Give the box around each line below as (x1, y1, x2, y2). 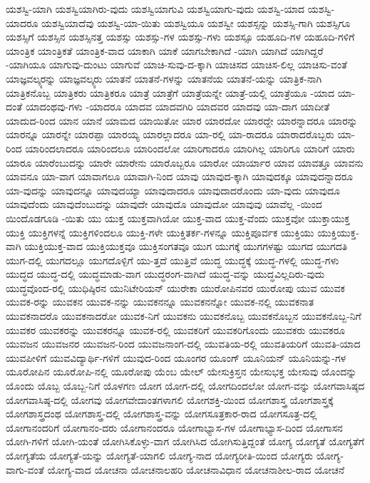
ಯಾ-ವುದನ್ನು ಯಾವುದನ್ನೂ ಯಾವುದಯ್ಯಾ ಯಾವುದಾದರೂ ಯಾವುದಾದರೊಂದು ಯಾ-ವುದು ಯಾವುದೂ (6, 182, 340, 197)
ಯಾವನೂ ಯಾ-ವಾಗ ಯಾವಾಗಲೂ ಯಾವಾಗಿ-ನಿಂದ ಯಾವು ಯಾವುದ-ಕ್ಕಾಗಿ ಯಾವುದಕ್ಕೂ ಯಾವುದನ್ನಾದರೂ (6, 169, 354, 184)
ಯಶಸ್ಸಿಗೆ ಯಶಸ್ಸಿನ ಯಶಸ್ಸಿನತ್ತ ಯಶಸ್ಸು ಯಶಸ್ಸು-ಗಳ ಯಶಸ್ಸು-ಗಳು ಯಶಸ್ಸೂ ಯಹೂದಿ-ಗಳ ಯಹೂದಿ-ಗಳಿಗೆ (6, 29, 355, 44)
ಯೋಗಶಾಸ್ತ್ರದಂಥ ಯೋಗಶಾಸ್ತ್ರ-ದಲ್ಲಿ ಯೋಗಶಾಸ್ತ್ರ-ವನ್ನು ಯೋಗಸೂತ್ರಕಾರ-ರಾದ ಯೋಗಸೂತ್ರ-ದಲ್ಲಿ (6, 406, 317, 421)
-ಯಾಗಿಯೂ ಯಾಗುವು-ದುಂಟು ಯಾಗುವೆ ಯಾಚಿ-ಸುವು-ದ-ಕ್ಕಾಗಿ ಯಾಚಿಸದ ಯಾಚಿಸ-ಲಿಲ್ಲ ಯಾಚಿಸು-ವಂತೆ (6, 57, 347, 72)
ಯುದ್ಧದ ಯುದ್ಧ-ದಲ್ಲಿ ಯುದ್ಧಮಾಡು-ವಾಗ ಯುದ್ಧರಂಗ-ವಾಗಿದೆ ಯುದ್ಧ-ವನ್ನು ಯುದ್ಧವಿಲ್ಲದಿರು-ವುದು (6, 266, 325, 281)
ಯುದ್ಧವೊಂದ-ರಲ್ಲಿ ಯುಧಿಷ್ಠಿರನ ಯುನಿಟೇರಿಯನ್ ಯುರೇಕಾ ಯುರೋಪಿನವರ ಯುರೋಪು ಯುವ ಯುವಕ (6, 280, 345, 295)
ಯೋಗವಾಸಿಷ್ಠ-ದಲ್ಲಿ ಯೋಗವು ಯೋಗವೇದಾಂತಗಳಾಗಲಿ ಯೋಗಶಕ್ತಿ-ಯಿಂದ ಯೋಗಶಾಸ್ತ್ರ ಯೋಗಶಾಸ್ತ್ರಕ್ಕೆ (6, 392, 334, 407)
